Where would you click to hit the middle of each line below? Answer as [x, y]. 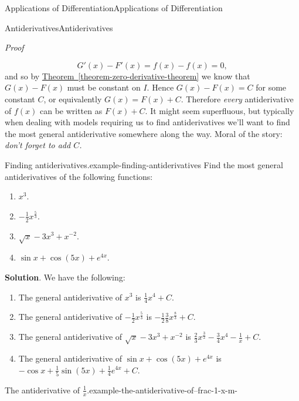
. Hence [160, 87]
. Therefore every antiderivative [237, 98]
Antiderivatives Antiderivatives [59, 27]
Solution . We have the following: [65, 277]
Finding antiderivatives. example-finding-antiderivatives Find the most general [144, 164]
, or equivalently [73, 98]
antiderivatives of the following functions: [79, 176]
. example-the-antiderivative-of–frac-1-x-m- [162, 390]
